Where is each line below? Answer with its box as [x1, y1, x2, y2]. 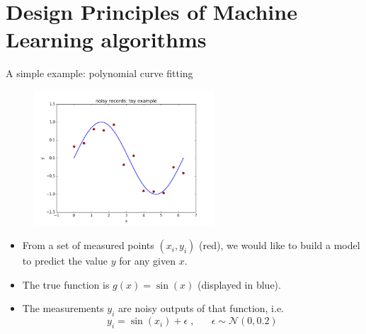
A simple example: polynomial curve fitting [6, 66, 193, 81]
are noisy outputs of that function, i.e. [118, 301, 285, 316]
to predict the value [22, 253, 108, 268]
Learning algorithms [6, 25, 207, 54]
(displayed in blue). [198, 277, 281, 292]
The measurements [22, 301, 104, 316]
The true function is [22, 277, 110, 292]
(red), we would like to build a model [199, 238, 360, 253]
